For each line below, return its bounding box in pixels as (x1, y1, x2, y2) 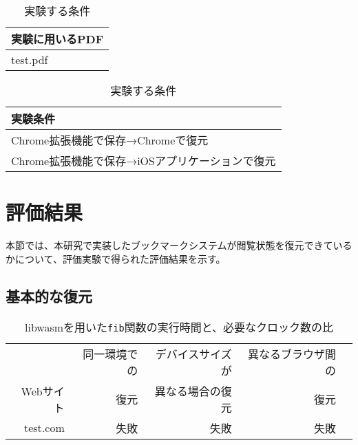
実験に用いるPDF (11, 31, 104, 47)
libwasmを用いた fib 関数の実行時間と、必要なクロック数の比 (24, 318, 334, 335)
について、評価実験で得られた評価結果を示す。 (14, 251, 226, 265)
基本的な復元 (6, 285, 92, 306)
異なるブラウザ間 (247, 345, 336, 362)
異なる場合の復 (154, 382, 232, 399)
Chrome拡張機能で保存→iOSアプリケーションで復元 (11, 153, 276, 169)
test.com (23, 420, 65, 436)
